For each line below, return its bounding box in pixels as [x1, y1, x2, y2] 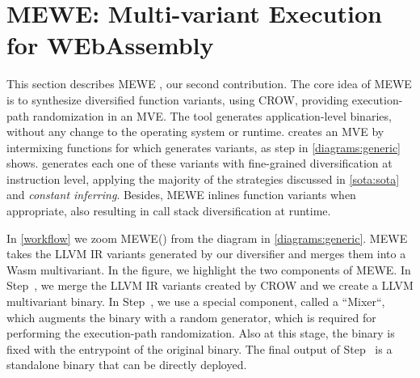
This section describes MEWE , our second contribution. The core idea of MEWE [6, 75, 412, 92]
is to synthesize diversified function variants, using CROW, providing [6, 91, 349, 108]
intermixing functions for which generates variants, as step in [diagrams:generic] [6, 138, 401, 155]
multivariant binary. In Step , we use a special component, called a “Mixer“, [6, 293, 385, 310]
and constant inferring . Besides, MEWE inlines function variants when [6, 186, 356, 203]
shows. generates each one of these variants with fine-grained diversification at [6, 155, 393, 172]
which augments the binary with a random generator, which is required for [6, 308, 376, 325]
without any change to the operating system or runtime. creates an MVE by [6, 123, 384, 140]
